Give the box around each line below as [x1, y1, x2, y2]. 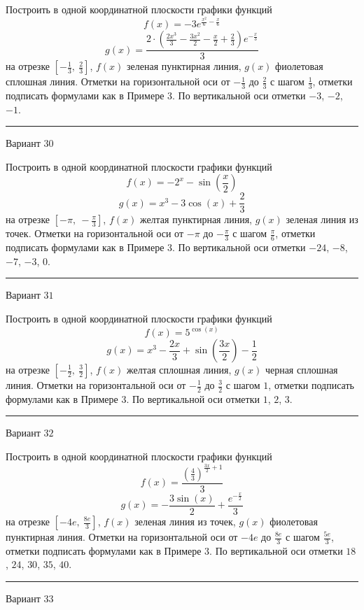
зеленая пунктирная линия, [127, 59, 241, 73]
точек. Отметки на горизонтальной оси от [6, 226, 184, 241]
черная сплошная [265, 362, 338, 376]
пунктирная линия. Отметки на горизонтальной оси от [6, 530, 238, 544]
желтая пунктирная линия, [139, 212, 253, 227]
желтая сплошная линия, [127, 362, 232, 376]
